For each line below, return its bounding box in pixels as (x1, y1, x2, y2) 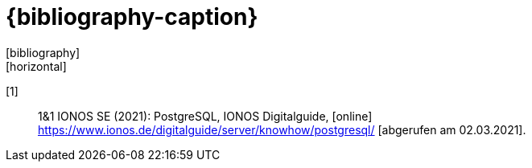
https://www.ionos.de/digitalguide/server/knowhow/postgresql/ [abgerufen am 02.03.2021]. (38, 122, 526, 137)
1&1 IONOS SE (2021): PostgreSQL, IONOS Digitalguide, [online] (38, 109, 373, 123)
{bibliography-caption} (6, 3, 258, 31)
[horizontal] (6, 59, 67, 73)
